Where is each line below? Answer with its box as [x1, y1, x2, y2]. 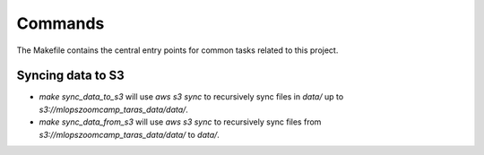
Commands [16, 13, 105, 33]
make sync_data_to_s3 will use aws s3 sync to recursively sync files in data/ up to [39, 91, 344, 102]
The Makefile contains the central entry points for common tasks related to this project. [16, 45, 339, 56]
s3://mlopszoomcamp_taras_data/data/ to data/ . [39, 129, 220, 140]
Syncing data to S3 [16, 68, 125, 83]
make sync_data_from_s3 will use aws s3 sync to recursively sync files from [39, 116, 322, 127]
